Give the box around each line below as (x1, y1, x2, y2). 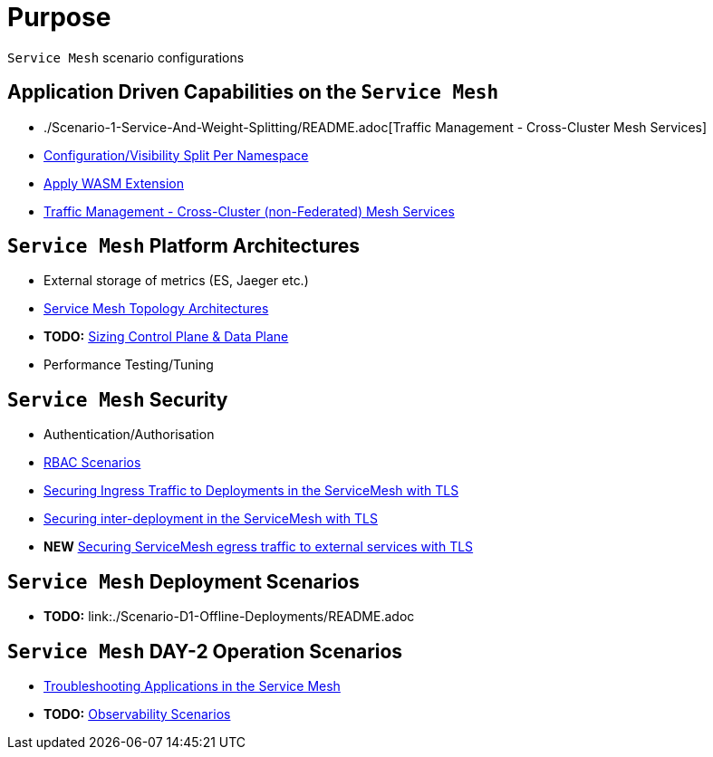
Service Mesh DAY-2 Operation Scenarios (7, 639, 403, 663)
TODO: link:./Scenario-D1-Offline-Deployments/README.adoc (43, 608, 415, 625)
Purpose (7, 2, 111, 33)
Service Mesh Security (7, 388, 228, 411)
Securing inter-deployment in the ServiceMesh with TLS (43, 511, 378, 527)
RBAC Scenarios (43, 455, 141, 471)
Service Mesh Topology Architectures (43, 301, 269, 317)
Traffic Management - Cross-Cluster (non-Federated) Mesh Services (43, 203, 455, 219)
